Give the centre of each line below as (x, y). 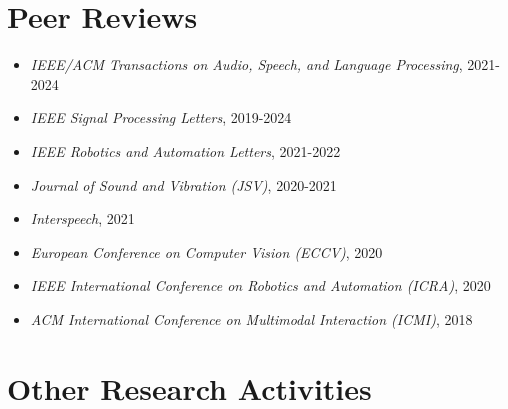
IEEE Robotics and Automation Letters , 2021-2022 (185, 150)
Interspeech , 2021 (82, 218)
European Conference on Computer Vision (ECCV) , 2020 (206, 251)
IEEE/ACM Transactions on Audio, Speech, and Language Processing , (246, 64)
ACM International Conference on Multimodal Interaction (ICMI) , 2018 (251, 318)
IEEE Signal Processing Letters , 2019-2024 (161, 117)
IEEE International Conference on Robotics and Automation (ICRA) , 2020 (260, 285)
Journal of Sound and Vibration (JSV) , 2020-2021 (183, 184)
